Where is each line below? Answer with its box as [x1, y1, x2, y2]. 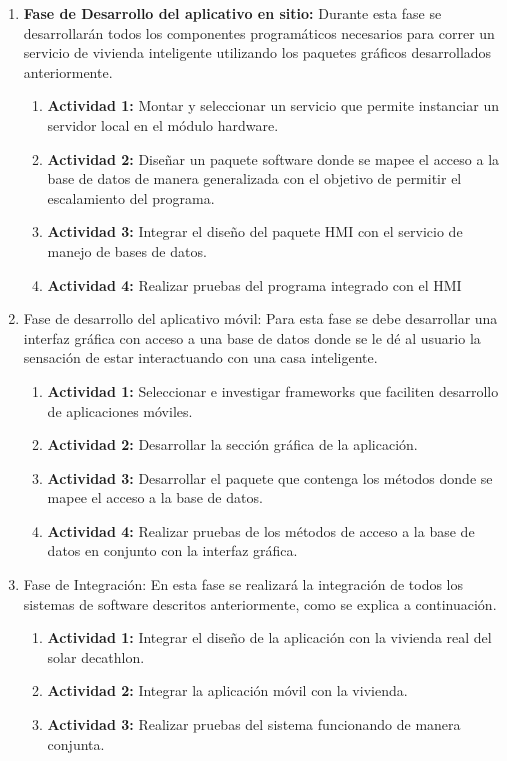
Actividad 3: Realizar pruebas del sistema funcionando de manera [47, 714, 461, 735]
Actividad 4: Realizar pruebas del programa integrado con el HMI [47, 274, 462, 295]
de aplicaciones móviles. [47, 400, 193, 421]
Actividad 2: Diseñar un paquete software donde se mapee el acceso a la [47, 148, 500, 169]
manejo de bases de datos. [47, 240, 207, 261]
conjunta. [47, 733, 105, 754]
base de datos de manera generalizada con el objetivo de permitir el [47, 168, 462, 189]
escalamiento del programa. [47, 187, 215, 208]
